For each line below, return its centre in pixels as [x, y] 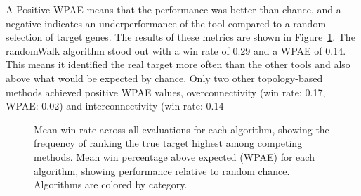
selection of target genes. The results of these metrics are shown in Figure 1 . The [180, 37]
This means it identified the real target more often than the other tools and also [178, 64]
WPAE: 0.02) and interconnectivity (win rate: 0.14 [115, 106]
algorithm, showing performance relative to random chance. [162, 170]
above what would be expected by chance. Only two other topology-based [164, 78]
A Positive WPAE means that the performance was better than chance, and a [173, 9]
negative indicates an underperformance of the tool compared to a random [166, 23]
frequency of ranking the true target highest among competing [168, 143]
